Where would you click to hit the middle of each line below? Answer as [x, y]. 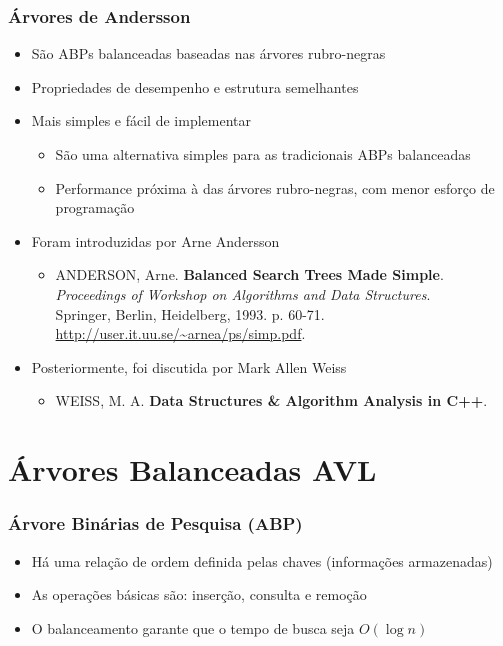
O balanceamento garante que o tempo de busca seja [193, 627]
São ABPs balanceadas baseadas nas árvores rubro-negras [208, 53]
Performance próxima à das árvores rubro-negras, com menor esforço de [275, 187]
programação [95, 207]
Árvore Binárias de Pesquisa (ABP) [155, 523]
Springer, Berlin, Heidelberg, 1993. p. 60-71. [190, 313]
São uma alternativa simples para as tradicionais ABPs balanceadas [263, 154]
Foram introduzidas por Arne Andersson [155, 240]
